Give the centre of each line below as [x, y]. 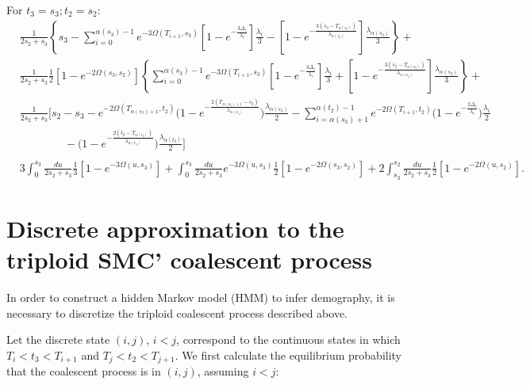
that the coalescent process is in [84, 371]
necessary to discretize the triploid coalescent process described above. [177, 313]
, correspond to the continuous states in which [288, 339]
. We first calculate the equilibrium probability [288, 355]
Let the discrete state [58, 339]
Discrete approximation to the [175, 228]
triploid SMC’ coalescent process [189, 259]
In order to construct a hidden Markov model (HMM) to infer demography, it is [201, 297]
